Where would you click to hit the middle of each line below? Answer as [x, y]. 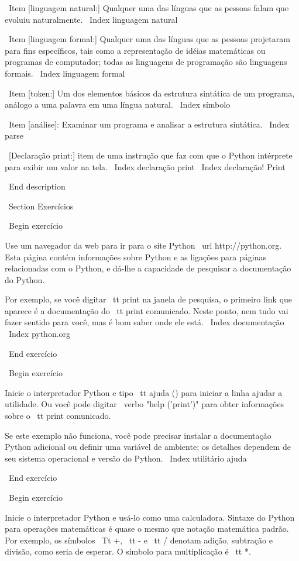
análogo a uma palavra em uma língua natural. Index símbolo [118, 104]
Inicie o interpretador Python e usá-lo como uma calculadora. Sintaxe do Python [150, 517]
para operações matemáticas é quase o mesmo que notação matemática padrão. [147, 529]
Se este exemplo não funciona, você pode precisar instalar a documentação [138, 435]
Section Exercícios [41, 206]
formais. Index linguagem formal [65, 73]
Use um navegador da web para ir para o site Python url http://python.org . [143, 245]
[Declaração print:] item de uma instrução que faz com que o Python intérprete [150, 155]
